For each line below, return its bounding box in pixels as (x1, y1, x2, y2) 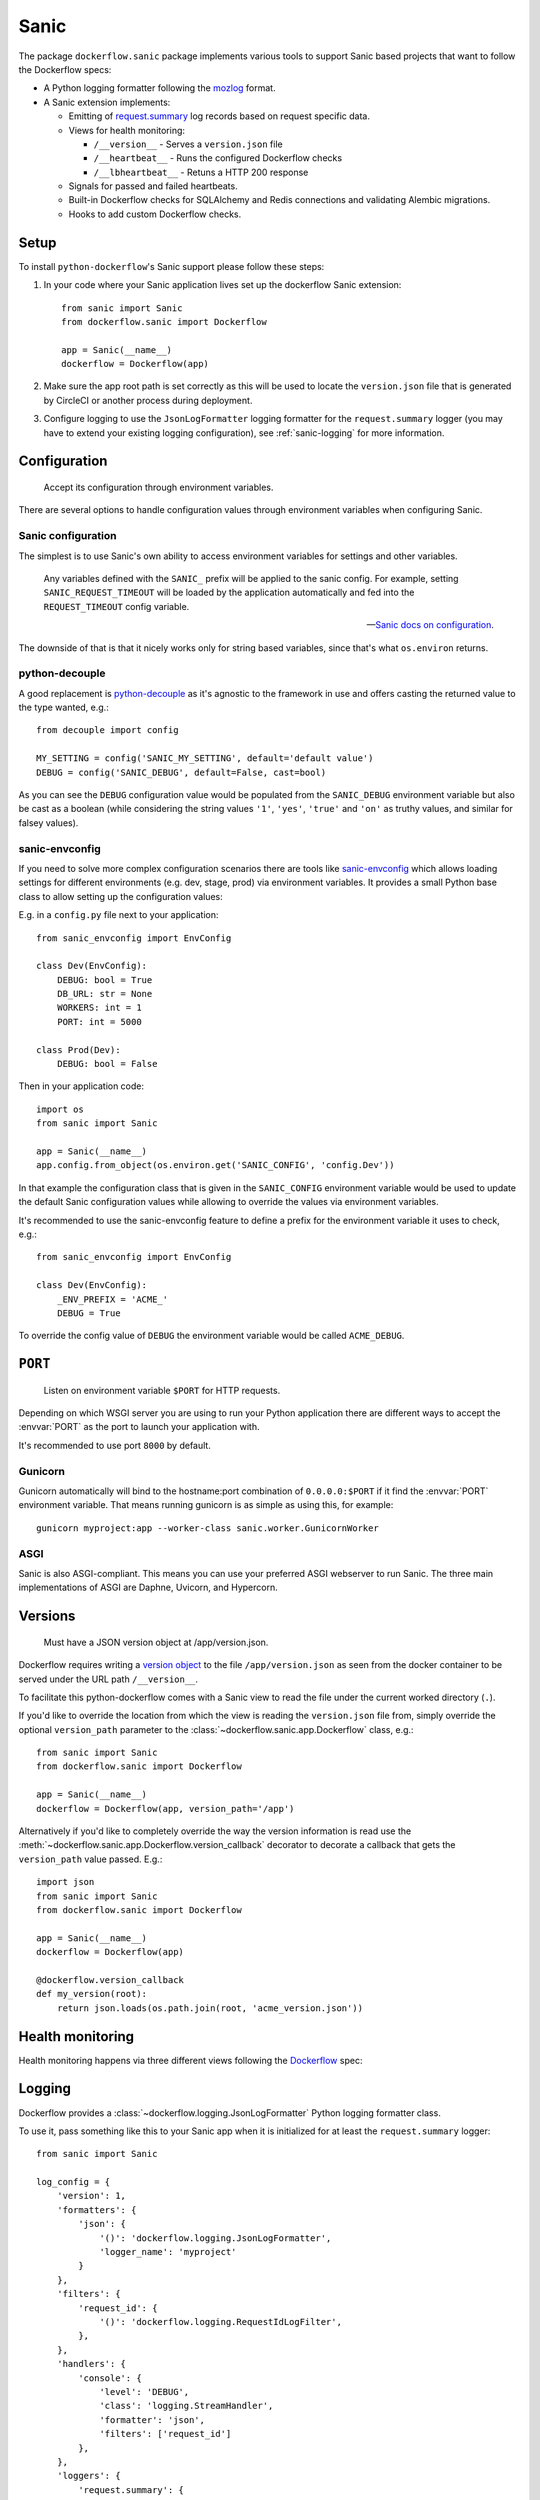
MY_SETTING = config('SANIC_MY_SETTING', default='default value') (36, 753, 374, 764)
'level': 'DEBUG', (99, 2386, 190, 2397)
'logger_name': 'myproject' (99, 2246, 237, 2258)
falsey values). (18, 816, 79, 829)
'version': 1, (56, 2190, 127, 2202)
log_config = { (36, 2176, 111, 2188)
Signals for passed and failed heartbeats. (68, 180, 239, 192)
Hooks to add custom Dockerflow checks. (68, 208, 242, 220)
